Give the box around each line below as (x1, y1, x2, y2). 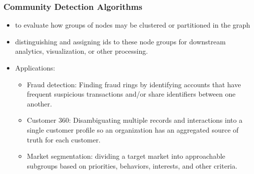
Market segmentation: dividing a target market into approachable (27, 151, 225, 161)
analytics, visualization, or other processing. (15, 46, 148, 56)
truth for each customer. (27, 134, 101, 144)
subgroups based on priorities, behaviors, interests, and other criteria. (27, 160, 238, 171)
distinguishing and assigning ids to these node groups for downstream (15, 36, 226, 46)
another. (27, 98, 52, 108)
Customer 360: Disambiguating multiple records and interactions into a (27, 115, 243, 125)
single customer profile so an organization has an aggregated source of (27, 124, 239, 135)
